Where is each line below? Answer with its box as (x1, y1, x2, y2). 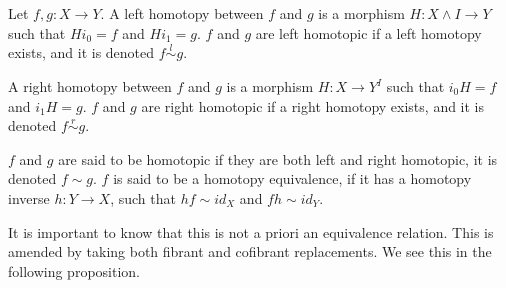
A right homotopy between (8, 76, 172, 96)
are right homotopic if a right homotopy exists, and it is (141, 95, 485, 116)
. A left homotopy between (100, 3, 264, 23)
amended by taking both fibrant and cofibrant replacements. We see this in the (8, 241, 492, 262)
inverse (8, 187, 50, 208)
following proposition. (8, 260, 140, 281)
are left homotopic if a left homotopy (255, 22, 482, 43)
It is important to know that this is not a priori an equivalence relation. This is (8, 221, 494, 242)
